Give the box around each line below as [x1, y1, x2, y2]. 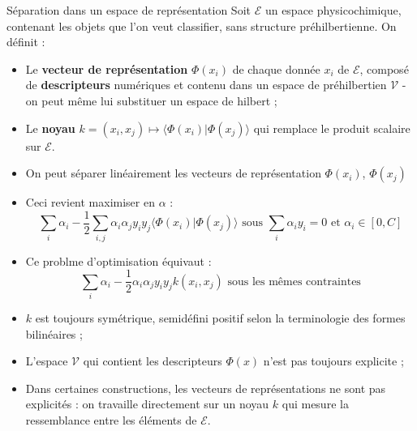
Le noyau [25, 119, 75, 136]
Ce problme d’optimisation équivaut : [25, 252, 212, 269]
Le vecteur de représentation [25, 60, 188, 77]
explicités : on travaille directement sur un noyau [25, 395, 269, 412]
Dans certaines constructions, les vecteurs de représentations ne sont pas [25, 379, 386, 396]
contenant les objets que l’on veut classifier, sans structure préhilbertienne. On [6, 17, 397, 34]
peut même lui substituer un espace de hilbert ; [41, 92, 277, 109]
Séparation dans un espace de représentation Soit [6, 2, 251, 18]
